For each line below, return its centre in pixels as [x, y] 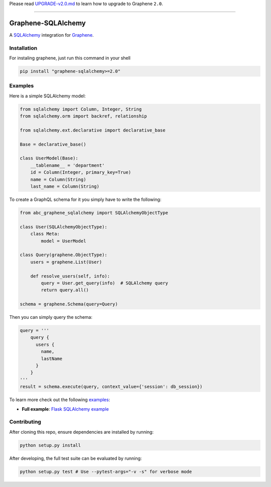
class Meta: [45, 234]
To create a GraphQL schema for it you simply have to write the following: [85, 200]
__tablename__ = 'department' [67, 165]
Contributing [25, 422]
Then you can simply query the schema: [51, 317]
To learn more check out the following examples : [60, 400]
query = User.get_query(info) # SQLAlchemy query [104, 283]
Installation [23, 48]
